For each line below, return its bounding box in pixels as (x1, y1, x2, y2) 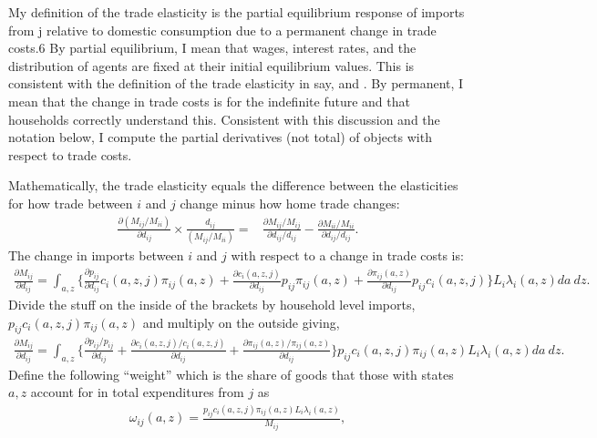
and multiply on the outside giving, (142, 312, 340, 331)
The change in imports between (8, 246, 184, 265)
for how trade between (8, 193, 133, 212)
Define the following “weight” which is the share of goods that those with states (8, 364, 454, 383)
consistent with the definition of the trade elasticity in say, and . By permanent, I (8, 74, 464, 93)
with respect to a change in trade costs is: (231, 246, 464, 265)
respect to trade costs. (8, 145, 132, 164)
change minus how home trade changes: (180, 193, 400, 212)
